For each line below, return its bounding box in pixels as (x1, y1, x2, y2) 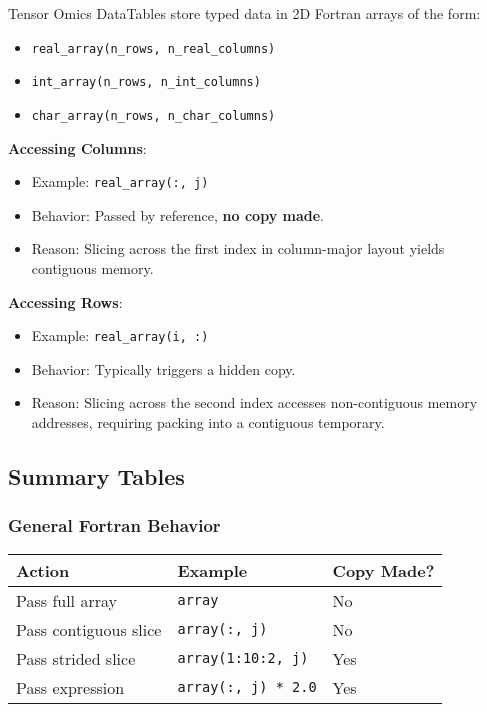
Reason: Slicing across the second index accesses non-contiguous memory (31, 392, 478, 413)
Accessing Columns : (8, 137, 147, 158)
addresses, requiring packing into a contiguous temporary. (31, 412, 385, 433)
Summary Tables (8, 461, 185, 492)
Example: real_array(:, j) (31, 171, 209, 192)
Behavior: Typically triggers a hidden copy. (31, 358, 296, 379)
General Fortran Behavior (8, 513, 221, 538)
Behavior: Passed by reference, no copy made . (31, 204, 324, 225)
